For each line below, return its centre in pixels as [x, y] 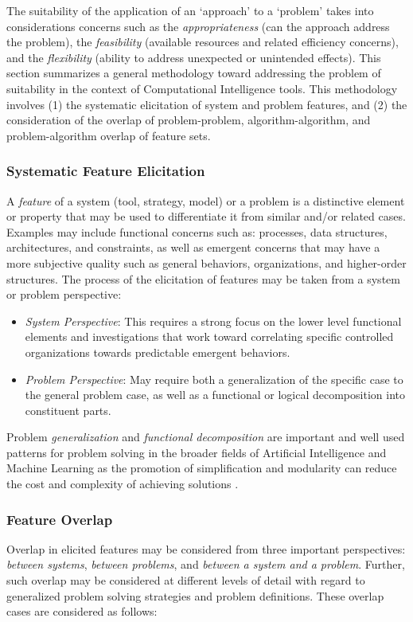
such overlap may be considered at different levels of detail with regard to [186, 580]
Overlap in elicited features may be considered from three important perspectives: [206, 548]
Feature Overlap [60, 519]
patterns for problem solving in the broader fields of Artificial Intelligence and [197, 452]
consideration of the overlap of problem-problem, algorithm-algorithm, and [189, 120]
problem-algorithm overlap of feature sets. [109, 135]
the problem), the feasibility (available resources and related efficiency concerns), [203, 42]
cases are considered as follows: [82, 611]
